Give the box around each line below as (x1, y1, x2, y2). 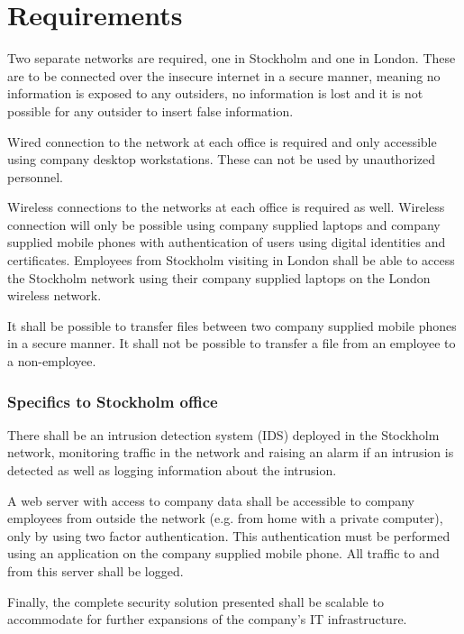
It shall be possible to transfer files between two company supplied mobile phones (7, 316, 457, 335)
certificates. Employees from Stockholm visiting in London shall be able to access (7, 251, 455, 270)
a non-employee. (7, 352, 96, 371)
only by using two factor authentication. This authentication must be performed (7, 526, 450, 545)
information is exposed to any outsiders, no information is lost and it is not (7, 84, 423, 103)
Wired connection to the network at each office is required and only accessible (7, 132, 437, 151)
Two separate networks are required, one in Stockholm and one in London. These (7, 49, 456, 68)
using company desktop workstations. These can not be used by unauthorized (7, 150, 435, 169)
